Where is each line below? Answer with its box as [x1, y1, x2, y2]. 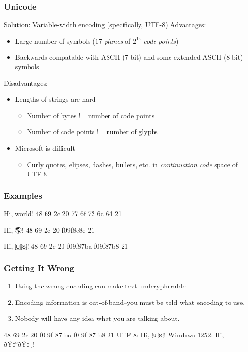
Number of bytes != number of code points [27, 110, 155, 120]
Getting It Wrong [4, 261, 74, 273]
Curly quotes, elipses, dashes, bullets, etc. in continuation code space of [27, 159, 238, 169]
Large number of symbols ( [15, 35, 95, 46]
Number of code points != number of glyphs [27, 127, 158, 137]
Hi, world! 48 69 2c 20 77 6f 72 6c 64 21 [4, 208, 122, 218]
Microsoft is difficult [15, 143, 75, 153]
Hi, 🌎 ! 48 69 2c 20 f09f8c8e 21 [4, 224, 95, 235]
